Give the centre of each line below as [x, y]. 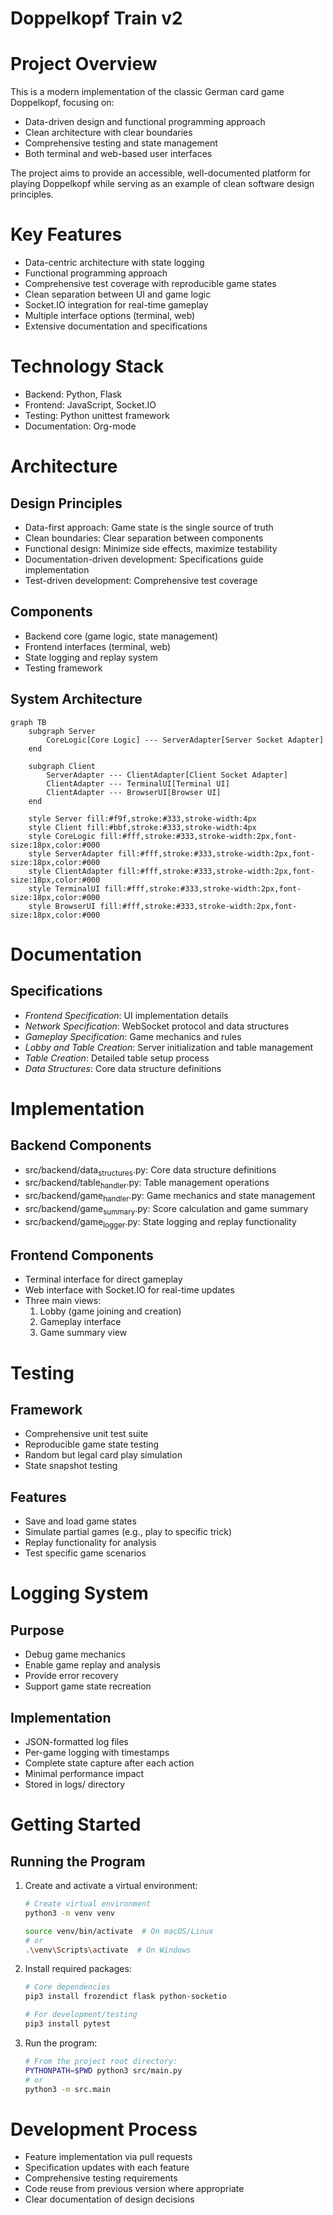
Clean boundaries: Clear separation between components [144, 538]
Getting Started [76, 1824]
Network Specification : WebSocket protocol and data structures [157, 1026]
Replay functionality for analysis [90, 1543]
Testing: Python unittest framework [97, 415]
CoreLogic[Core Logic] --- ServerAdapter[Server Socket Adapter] [185, 740]
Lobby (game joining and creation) [110, 1311]
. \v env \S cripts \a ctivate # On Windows [108, 1950]
